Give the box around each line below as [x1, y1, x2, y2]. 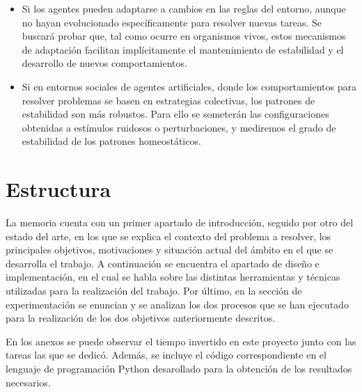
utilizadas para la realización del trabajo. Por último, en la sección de [6, 283, 302, 298]
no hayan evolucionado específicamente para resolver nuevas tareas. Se [22, 15, 322, 29]
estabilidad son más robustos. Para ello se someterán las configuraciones [22, 107, 329, 121]
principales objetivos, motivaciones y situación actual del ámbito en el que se [6, 242, 333, 257]
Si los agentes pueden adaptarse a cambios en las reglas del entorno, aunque [22, 1, 346, 15]
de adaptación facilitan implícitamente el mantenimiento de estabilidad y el [22, 42, 344, 56]
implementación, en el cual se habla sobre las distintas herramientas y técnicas [6, 269, 340, 284]
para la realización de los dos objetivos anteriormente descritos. [6, 311, 276, 325]
